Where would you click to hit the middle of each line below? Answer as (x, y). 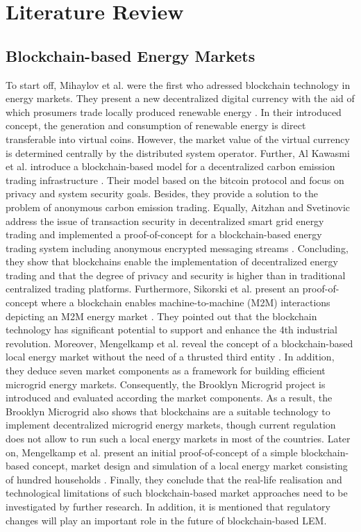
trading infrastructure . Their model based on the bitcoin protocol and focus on (175, 180)
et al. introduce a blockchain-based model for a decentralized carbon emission (170, 166)
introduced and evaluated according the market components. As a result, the (169, 398)
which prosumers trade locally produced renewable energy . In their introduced (174, 111)
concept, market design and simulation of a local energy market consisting (190, 466)
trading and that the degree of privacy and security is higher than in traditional (176, 275)
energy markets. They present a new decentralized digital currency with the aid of (180, 98)
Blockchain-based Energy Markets (131, 55)
